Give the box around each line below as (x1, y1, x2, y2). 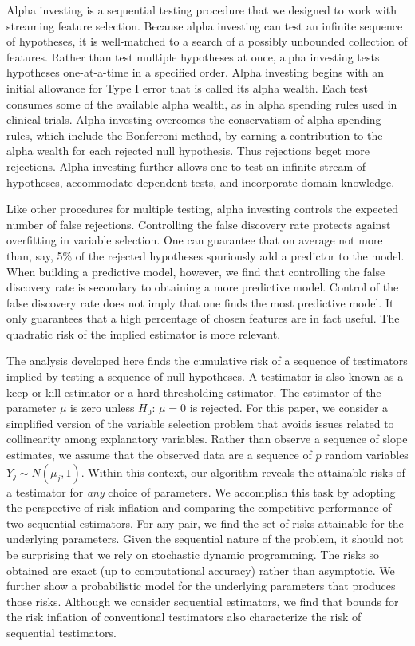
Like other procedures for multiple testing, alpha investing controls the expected (6, 200, 399, 217)
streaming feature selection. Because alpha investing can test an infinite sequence (6, 17, 403, 34)
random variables (325, 446, 409, 463)
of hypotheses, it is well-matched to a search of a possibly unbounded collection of (6, 33, 408, 50)
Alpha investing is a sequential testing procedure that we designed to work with (6, 2, 397, 18)
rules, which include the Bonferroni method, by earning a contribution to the (6, 126, 383, 143)
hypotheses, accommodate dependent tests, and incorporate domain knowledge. (6, 173, 395, 190)
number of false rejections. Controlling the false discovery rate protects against (6, 216, 391, 232)
